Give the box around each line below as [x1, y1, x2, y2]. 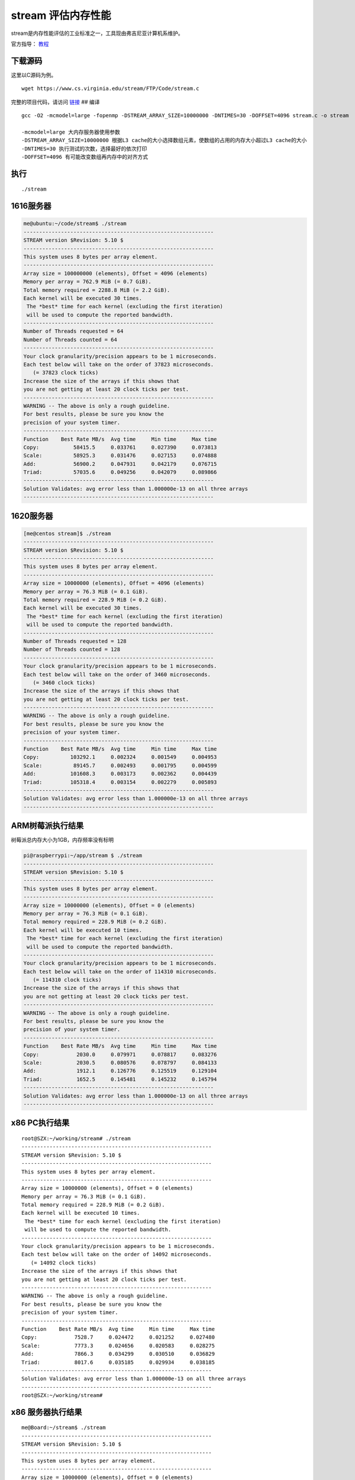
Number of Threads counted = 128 [23, 646, 121, 653]
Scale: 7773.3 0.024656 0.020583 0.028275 [21, 1342, 215, 1349]
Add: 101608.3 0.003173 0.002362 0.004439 [23, 770, 217, 777]
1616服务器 [11, 201, 51, 211]
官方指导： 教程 [11, 40, 49, 47]
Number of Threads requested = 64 [23, 328, 124, 334]
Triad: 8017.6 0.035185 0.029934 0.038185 [21, 1359, 215, 1366]
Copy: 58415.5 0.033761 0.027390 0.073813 [23, 444, 217, 451]
